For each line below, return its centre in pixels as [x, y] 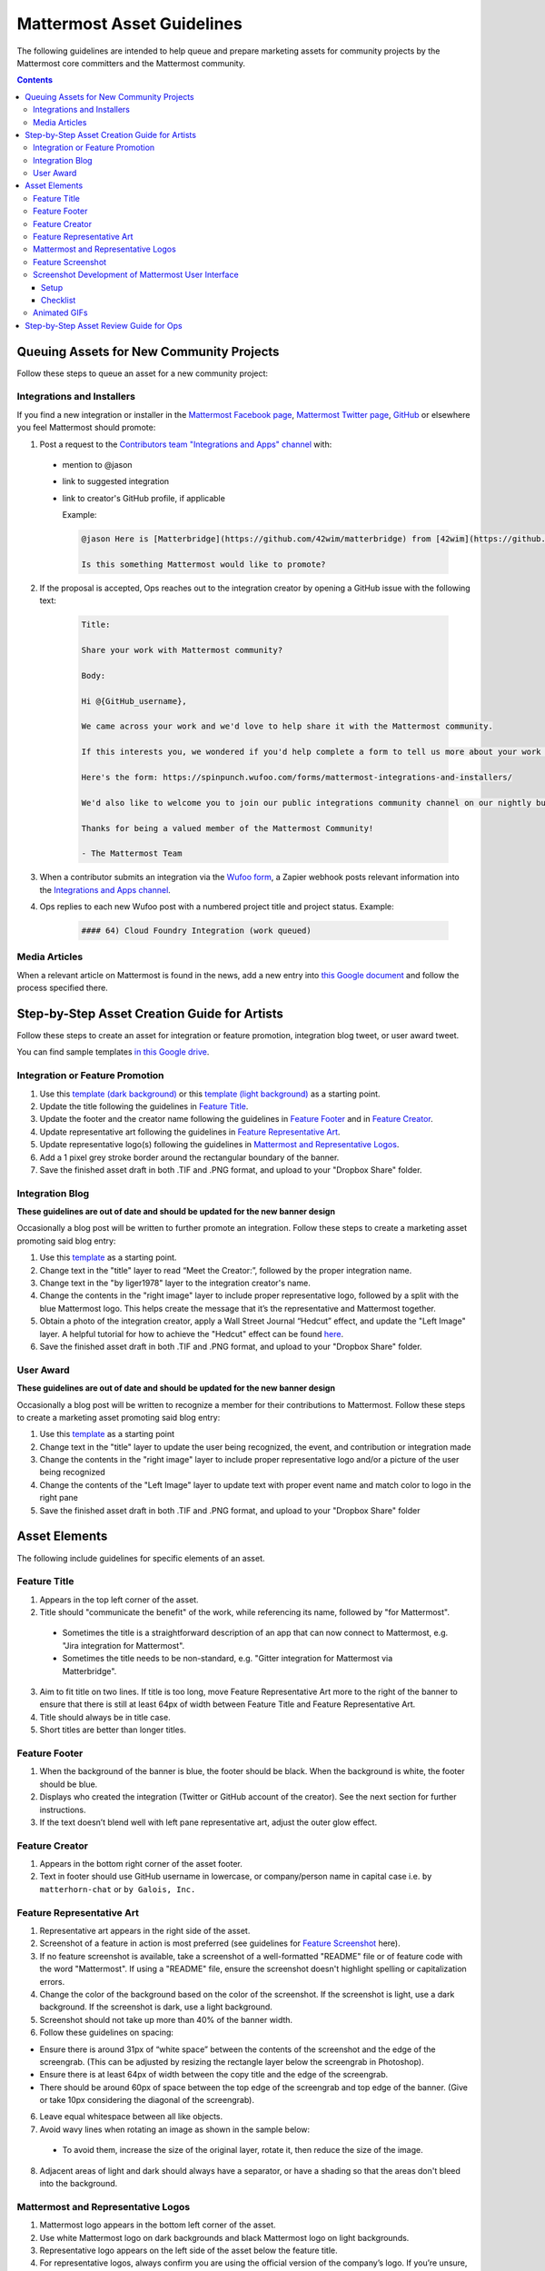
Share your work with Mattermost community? [182, 650]
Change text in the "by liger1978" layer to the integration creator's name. [175, 1283]
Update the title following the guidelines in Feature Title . [144, 1106]
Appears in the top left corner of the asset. [119, 1600]
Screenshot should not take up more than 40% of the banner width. [166, 2019]
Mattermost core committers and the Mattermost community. [131, 63]
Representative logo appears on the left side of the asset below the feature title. [188, 2250]
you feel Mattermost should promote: [86, 428]
